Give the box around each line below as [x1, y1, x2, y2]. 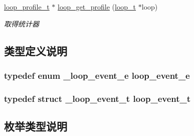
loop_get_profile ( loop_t [58, 2, 136, 12]
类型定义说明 [4, 43, 67, 58]
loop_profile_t [4, 2, 50, 12]
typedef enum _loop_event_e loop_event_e [4, 69, 190, 81]
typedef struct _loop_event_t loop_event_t [4, 92, 191, 104]
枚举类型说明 [4, 118, 67, 134]
